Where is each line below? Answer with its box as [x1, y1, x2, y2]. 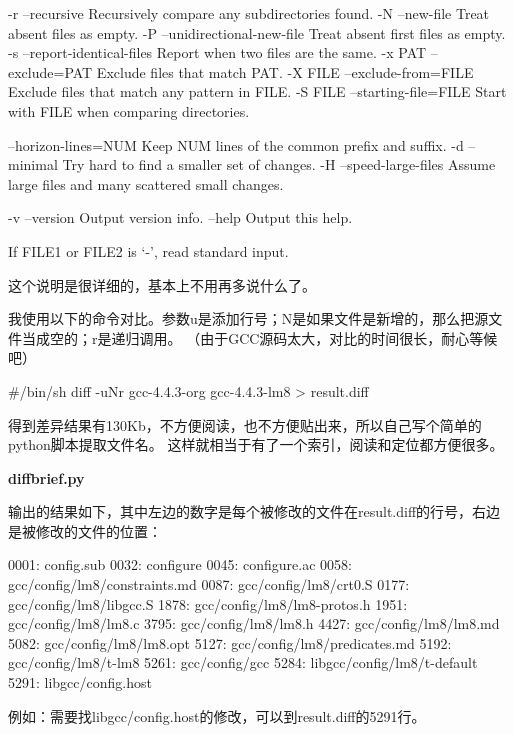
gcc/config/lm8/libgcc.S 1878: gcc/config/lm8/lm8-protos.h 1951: [8, 593, 408, 614]
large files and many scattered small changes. [8, 173, 284, 194]
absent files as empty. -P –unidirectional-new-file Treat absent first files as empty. [8, 22, 506, 43]
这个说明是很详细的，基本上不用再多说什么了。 [8, 274, 316, 295]
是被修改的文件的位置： [8, 520, 162, 541]
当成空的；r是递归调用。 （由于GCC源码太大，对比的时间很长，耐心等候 [21, 327, 498, 348]
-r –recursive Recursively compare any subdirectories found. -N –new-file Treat [8, 3, 490, 23]
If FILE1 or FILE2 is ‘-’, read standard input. [8, 240, 289, 261]
